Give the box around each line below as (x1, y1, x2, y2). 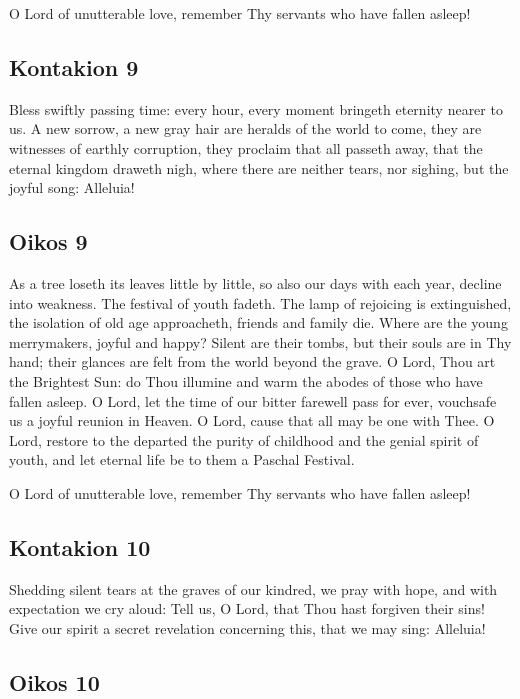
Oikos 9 (9, 226, 88, 257)
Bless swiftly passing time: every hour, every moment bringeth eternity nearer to (9, 98, 503, 119)
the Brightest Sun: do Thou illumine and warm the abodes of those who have (9, 370, 483, 391)
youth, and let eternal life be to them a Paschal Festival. (9, 449, 355, 470)
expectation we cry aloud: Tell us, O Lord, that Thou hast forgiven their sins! (9, 598, 485, 619)
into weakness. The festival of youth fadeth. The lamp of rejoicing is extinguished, (9, 292, 512, 313)
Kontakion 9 (9, 51, 139, 82)
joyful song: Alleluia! (9, 177, 135, 198)
